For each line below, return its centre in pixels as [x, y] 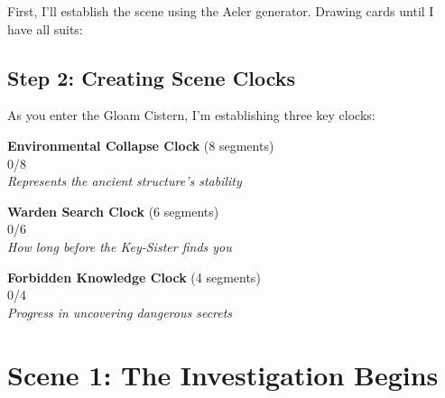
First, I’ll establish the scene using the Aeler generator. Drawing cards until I [221, 11]
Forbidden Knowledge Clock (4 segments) [134, 277]
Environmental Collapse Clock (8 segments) [141, 145]
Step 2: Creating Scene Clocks [151, 77]
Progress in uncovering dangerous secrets [120, 312]
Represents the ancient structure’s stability [125, 181]
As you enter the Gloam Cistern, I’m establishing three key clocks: [191, 115]
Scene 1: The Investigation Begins [223, 374]
